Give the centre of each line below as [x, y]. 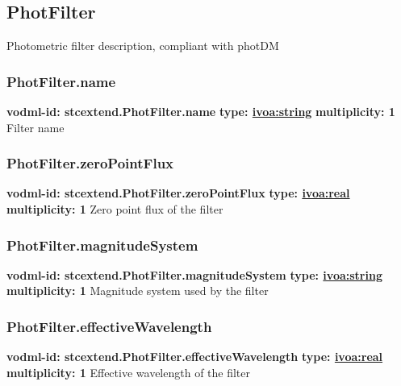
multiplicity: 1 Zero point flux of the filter [115, 209]
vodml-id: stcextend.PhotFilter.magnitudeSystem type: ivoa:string [194, 274]
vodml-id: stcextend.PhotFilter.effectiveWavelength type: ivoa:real [195, 357]
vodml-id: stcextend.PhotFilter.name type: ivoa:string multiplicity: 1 [201, 112]
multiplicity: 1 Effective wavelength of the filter [129, 372]
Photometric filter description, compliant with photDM [143, 46]
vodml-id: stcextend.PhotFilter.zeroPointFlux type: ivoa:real [178, 193]
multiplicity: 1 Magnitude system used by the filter [138, 291]
